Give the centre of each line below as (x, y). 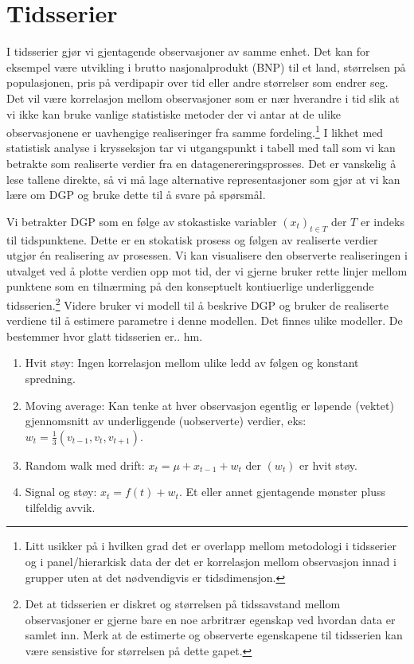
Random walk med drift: (85, 465)
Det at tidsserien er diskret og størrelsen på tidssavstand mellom (183, 604)
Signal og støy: (61, 492)
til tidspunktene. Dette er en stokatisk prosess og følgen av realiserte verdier (192, 239)
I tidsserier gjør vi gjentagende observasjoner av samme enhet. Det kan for (188, 51)
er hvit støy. (328, 465)
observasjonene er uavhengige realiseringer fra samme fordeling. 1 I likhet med (195, 131)
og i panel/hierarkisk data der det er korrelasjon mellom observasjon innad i (211, 562)
